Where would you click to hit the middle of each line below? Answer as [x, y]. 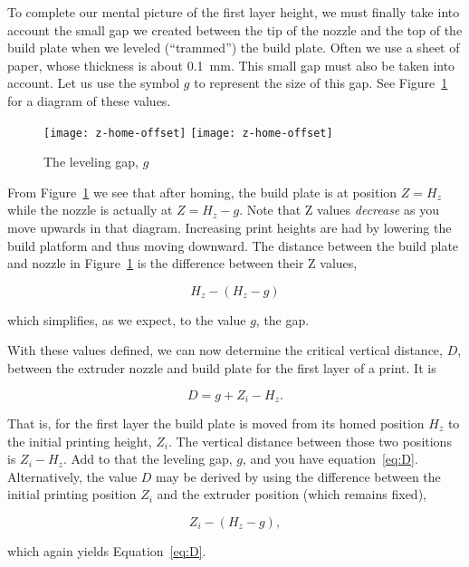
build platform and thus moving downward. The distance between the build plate [233, 245]
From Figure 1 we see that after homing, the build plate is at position [202, 192]
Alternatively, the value [72, 476]
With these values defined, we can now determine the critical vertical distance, [225, 350]
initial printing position [72, 494]
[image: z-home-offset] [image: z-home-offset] [188, 133]
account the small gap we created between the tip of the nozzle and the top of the [235, 29]
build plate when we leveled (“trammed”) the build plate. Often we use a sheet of [234, 48]
